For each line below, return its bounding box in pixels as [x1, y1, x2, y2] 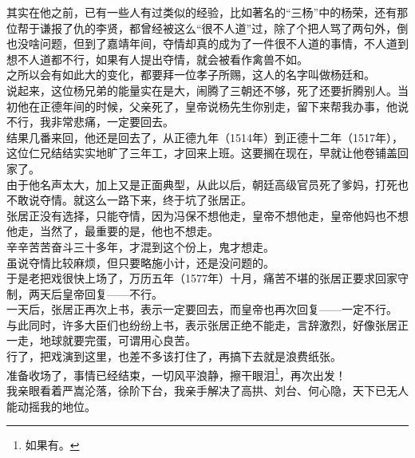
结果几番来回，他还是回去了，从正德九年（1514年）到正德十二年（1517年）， [6, 128, 403, 145]
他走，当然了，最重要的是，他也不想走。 [6, 223, 219, 239]
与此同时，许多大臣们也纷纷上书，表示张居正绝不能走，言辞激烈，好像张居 [6, 316, 397, 333]
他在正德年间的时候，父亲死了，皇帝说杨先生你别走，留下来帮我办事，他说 [17, 97, 409, 114]
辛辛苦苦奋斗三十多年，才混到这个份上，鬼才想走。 [6, 238, 275, 255]
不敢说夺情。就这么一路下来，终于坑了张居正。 [6, 191, 252, 208]
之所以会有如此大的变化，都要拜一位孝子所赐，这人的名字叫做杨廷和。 [6, 66, 375, 83]
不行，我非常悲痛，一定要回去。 [6, 113, 174, 130]
